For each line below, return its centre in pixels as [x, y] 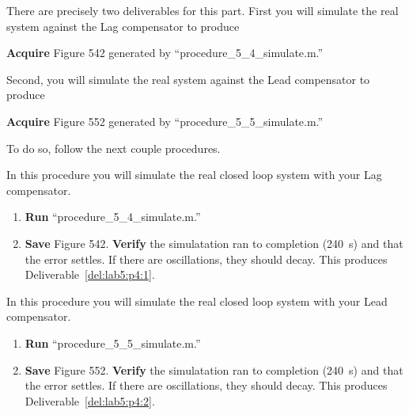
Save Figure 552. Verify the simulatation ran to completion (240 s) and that [214, 369]
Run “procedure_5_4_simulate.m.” [113, 217]
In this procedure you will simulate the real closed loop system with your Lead [197, 301]
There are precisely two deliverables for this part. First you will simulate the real [203, 10]
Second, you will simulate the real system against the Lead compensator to [188, 79]
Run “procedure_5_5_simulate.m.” [113, 343]
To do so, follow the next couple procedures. [114, 148]
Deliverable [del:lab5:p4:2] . [90, 400]
